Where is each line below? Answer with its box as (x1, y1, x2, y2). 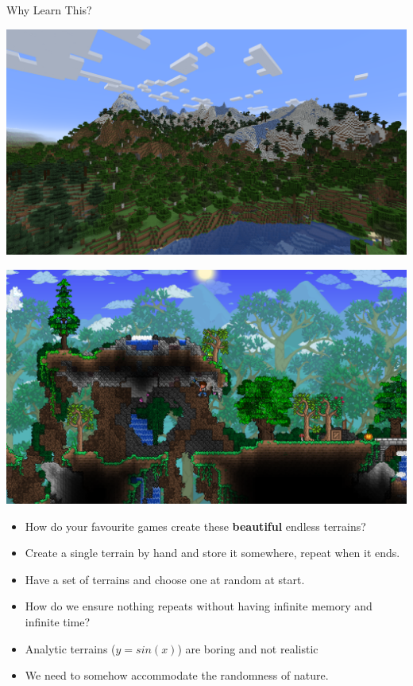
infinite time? (25, 613, 91, 629)
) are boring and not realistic (177, 640, 318, 657)
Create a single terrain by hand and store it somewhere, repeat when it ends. (25, 544, 400, 561)
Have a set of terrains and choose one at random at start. (25, 571, 305, 587)
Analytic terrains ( (25, 640, 116, 657)
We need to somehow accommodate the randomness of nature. (25, 667, 329, 684)
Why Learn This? (6, 2, 92, 18)
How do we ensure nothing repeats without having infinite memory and (25, 598, 372, 614)
